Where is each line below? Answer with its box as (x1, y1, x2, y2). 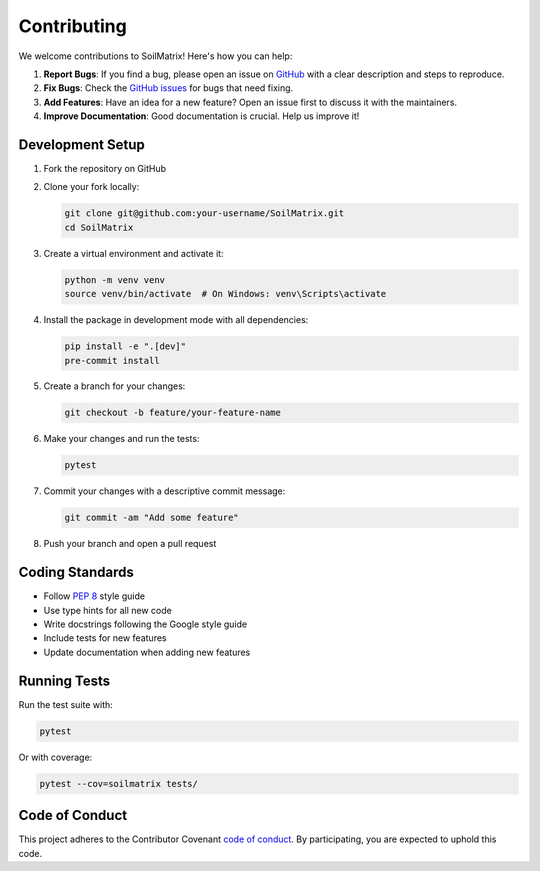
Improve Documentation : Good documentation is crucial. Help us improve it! (43, 110, 360, 122)
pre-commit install (64, 355, 160, 366)
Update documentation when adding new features (43, 646, 251, 658)
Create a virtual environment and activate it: (43, 247, 224, 259)
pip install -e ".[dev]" (64, 341, 187, 352)
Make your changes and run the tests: (43, 433, 200, 445)
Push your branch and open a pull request (43, 538, 217, 550)
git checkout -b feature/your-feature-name (64, 407, 282, 419)
